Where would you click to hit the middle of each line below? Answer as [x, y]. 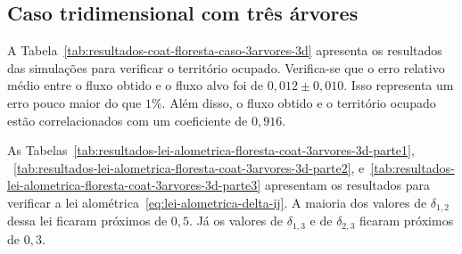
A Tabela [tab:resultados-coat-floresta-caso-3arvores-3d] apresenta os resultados [225, 50]
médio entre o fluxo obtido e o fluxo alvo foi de [136, 85]
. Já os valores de [236, 221]
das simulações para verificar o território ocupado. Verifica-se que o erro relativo [226, 67]
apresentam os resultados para [347, 185]
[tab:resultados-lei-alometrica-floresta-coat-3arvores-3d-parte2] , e [189, 167]
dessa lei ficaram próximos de [87, 221]
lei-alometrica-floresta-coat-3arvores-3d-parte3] [134, 185]
